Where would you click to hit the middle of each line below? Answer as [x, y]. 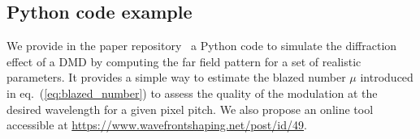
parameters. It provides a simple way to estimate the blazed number [176, 77]
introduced [387, 77]
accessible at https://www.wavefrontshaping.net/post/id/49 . [157, 125]
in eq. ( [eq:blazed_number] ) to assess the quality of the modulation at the [192, 93]
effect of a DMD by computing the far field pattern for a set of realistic [184, 61]
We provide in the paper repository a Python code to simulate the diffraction [202, 46]
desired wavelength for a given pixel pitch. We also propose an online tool [190, 109]
